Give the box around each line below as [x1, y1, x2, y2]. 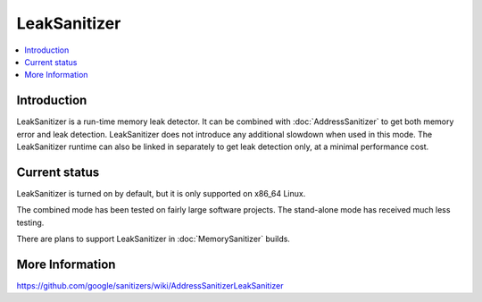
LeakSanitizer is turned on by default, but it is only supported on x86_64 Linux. [16, 188, 306, 198]
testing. [16, 217, 45, 228]
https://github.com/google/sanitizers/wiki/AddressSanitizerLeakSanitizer [16, 281, 285, 290]
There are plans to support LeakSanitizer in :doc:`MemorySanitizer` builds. [16, 233, 290, 245]
